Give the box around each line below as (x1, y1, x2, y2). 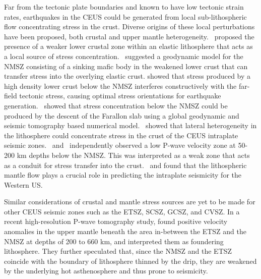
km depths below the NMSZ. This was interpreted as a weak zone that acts (17, 149, 250, 160)
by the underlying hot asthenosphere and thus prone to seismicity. (4, 265, 208, 276)
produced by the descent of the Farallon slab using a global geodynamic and (4, 110, 239, 121)
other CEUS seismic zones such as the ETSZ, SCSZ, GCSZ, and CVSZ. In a (4, 206, 240, 216)
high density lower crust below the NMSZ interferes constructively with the (4, 80, 237, 91)
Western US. (4, 179, 43, 190)
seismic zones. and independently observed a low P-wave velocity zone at (4, 140, 236, 150)
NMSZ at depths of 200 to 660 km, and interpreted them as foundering (4, 236, 224, 246)
